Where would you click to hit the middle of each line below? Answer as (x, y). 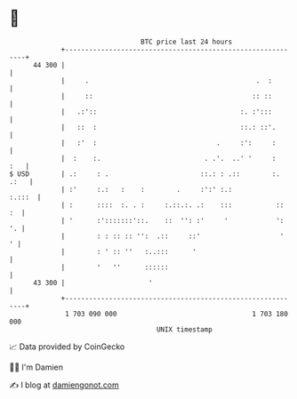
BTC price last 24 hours (187, 42)
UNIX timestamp (185, 329)
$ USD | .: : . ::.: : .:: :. (144, 174)
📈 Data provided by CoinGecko (67, 347)
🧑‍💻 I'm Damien (36, 367)
